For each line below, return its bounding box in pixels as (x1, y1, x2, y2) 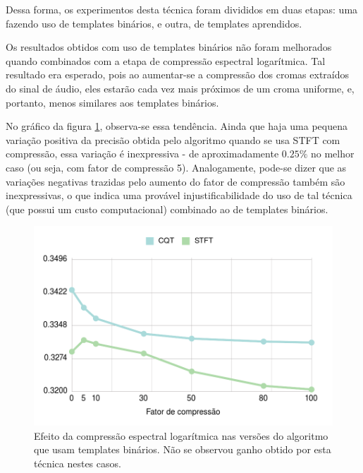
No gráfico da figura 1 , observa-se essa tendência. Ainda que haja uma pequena (6, 119, 347, 133)
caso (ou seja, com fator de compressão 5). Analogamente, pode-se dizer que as (6, 160, 347, 174)
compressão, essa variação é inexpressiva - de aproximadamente (6, 146, 279, 161)
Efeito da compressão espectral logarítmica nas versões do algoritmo (34, 428, 328, 443)
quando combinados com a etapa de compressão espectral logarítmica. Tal (6, 53, 326, 68)
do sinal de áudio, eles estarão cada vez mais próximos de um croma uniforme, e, (6, 80, 355, 95)
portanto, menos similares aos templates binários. (6, 95, 219, 109)
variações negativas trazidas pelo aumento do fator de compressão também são (6, 174, 345, 188)
